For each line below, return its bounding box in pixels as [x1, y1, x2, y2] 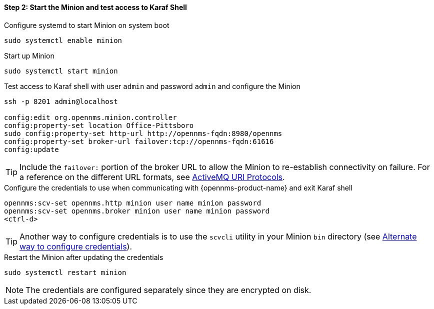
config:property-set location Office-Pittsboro [4, 121, 194, 129]
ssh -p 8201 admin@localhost [4, 97, 118, 105]
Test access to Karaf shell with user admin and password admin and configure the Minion [4, 81, 300, 90]
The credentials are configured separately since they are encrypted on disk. [25, 284, 311, 295]
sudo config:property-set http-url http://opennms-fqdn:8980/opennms [4, 129, 282, 137]
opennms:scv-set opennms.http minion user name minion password [4, 198, 261, 207]
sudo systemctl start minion [4, 66, 118, 75]
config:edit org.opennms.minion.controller [4, 113, 177, 121]
